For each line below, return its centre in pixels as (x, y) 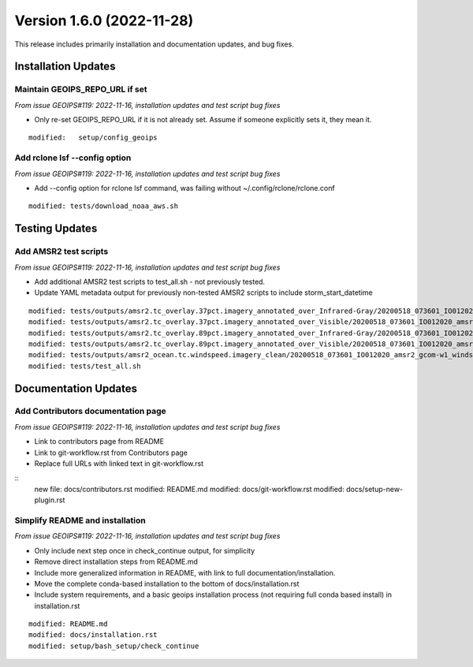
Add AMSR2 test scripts (61, 252)
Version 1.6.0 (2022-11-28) (104, 20)
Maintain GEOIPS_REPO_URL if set (81, 89)
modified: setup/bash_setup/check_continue (114, 646)
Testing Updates (56, 229)
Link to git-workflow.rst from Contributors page (111, 453)
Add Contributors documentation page (91, 412)
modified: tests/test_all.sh (85, 366)
